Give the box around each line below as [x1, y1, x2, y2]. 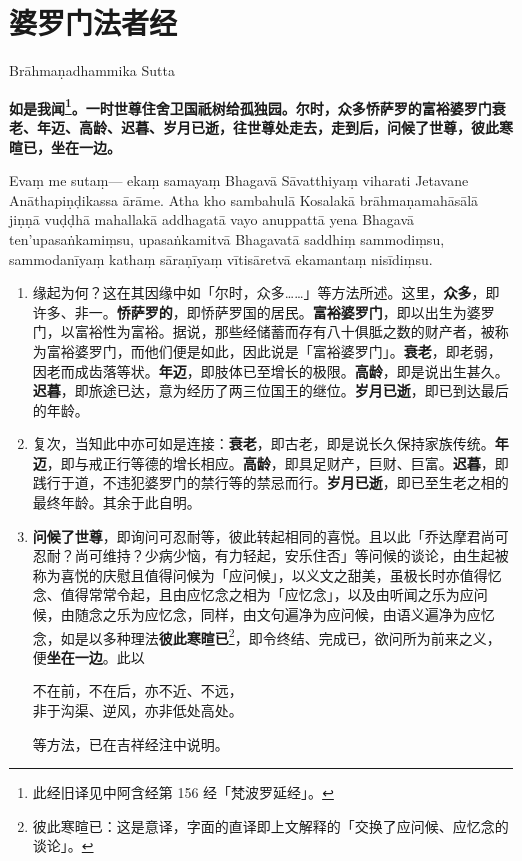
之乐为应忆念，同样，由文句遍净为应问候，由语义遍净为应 [102, 604, 481, 625]
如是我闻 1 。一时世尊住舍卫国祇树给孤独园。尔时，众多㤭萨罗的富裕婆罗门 [9, 94, 492, 118]
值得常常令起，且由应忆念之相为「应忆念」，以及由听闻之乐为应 [60, 584, 474, 605]
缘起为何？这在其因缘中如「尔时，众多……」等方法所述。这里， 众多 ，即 [32, 282, 500, 303]
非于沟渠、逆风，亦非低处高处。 [32, 700, 243, 721]
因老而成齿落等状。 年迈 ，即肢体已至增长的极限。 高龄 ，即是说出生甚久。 [32, 360, 509, 381]
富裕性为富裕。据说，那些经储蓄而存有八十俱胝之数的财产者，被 [74, 321, 495, 342]
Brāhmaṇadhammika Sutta [9, 60, 175, 81]
